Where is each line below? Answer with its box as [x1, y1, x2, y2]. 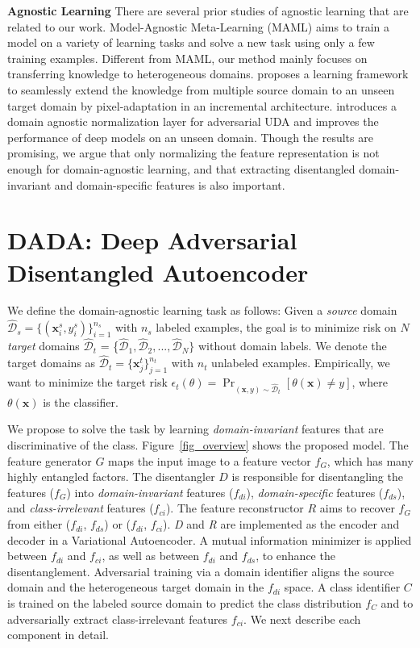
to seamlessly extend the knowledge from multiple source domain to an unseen [7, 81, 395, 98]
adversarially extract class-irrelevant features [7, 610, 228, 627]
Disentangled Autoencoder [7, 255, 309, 288]
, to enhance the [256, 547, 335, 564]
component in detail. [7, 626, 110, 643]
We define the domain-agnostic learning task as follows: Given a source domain [7, 302, 397, 319]
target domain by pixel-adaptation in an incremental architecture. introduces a [7, 97, 397, 114]
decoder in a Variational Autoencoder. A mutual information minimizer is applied [7, 531, 412, 548]
